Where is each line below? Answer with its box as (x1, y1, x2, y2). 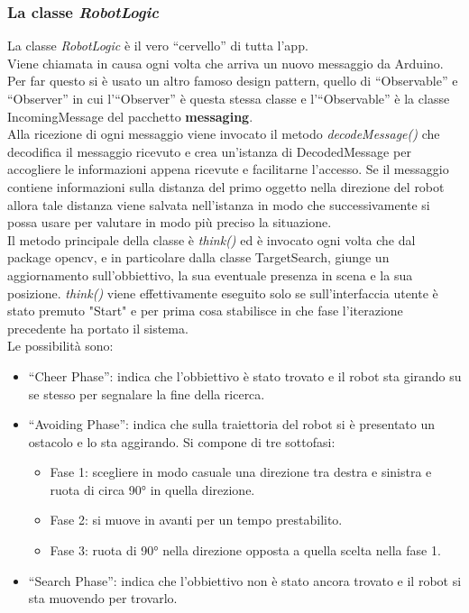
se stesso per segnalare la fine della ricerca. (28, 384, 265, 403)
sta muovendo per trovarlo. (28, 589, 178, 608)
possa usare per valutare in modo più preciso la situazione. (7, 213, 332, 232)
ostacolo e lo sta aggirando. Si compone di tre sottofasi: (28, 432, 336, 451)
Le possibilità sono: (7, 336, 114, 355)
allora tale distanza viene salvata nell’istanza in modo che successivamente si (7, 195, 430, 214)
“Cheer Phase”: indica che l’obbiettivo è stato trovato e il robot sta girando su (28, 366, 462, 385)
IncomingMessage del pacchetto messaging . (7, 106, 253, 125)
